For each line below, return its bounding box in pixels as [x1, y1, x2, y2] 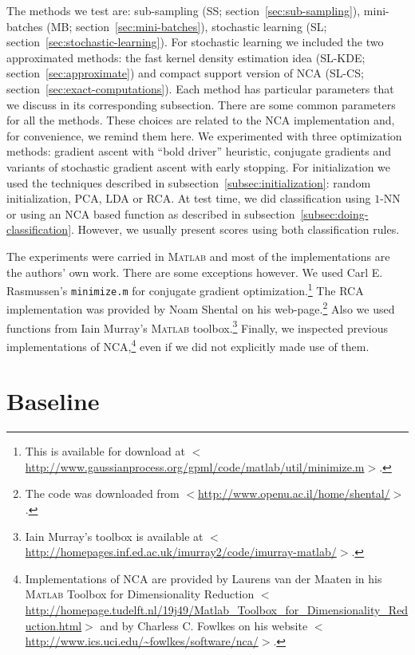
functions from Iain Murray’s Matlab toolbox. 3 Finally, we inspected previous [6, 317, 389, 336]
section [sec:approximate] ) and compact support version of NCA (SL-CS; [6, 65, 364, 81]
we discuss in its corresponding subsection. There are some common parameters [6, 96, 396, 112]
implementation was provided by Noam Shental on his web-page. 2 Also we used [6, 298, 395, 318]
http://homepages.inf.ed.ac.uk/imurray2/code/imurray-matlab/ [25, 543, 337, 560]
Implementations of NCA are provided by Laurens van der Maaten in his [25, 570, 382, 586]
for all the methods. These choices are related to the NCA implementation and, [6, 112, 395, 128]
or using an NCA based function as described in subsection [6, 205, 295, 222]
